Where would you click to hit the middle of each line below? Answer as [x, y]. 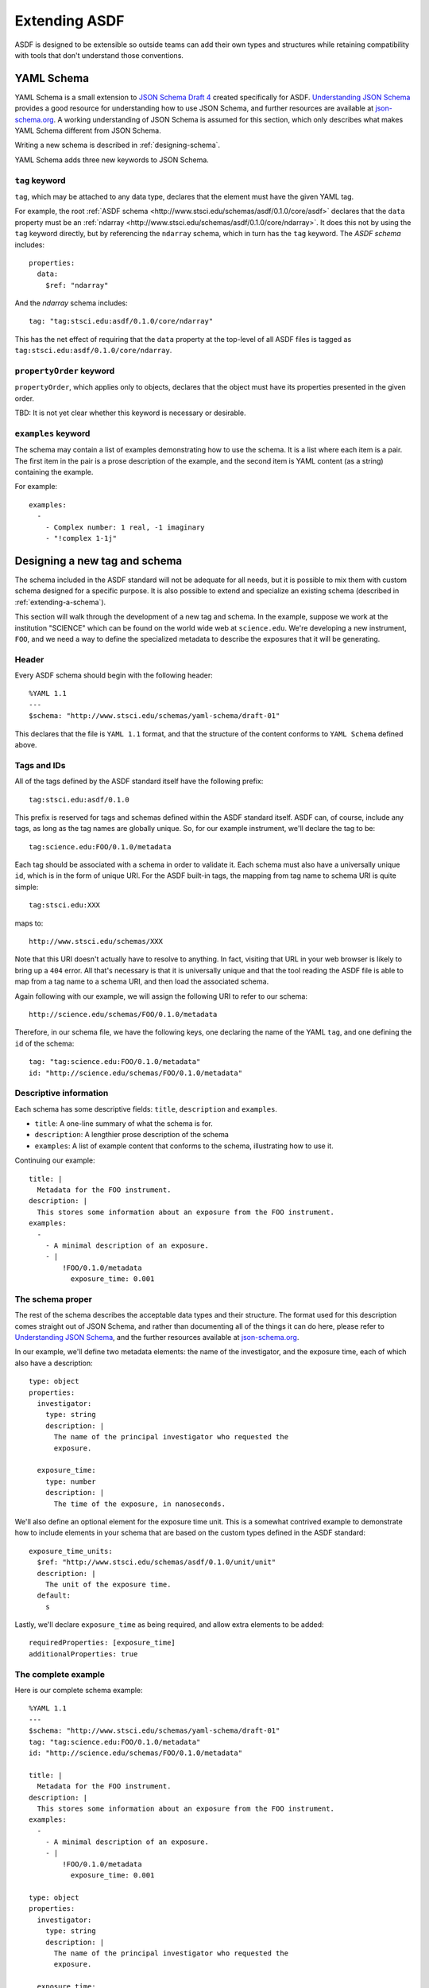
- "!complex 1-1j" [81, 538]
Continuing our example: [55, 1160]
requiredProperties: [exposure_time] [102, 1643]
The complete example [60, 1674]
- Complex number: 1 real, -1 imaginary [125, 527]
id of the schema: [44, 1043]
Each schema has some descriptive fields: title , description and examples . [146, 1109]
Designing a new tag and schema [99, 561]
